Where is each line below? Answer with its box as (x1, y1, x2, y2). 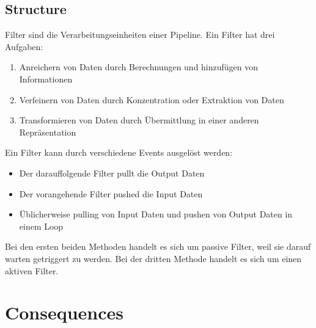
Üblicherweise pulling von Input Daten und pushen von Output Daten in (19, 208, 293, 220)
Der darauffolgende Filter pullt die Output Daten (19, 166, 205, 179)
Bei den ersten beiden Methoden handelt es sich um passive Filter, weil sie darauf (5, 240, 311, 253)
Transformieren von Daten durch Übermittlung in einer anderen (19, 114, 259, 126)
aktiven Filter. (5, 264, 59, 277)
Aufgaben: (5, 40, 43, 53)
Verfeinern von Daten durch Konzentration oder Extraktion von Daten (19, 93, 284, 106)
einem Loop (19, 219, 64, 232)
